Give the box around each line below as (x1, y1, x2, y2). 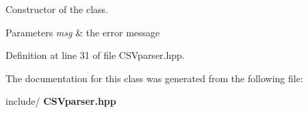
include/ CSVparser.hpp (5, 94, 116, 108)
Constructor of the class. (5, 2, 109, 16)
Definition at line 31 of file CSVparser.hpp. (5, 48, 185, 62)
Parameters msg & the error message (5, 25, 160, 39)
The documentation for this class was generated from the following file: (5, 71, 303, 85)
